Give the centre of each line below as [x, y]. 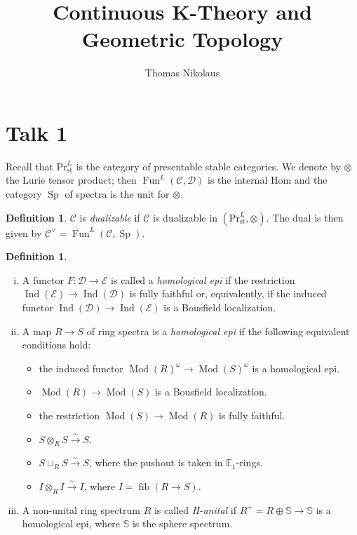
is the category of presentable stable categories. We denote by [208, 166]
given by [24, 232]
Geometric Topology [182, 39]
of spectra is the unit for [117, 194]
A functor [43, 279]
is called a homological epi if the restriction [203, 279]
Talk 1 [37, 132]
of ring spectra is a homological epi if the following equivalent [218, 331]
